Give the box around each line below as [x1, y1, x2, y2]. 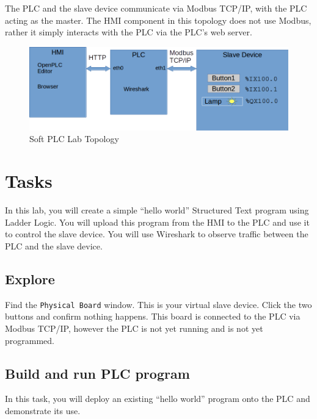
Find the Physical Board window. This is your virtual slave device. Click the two [5, 298, 312, 310]
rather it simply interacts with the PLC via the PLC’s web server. [5, 26, 252, 38]
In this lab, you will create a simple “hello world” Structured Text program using [5, 204, 309, 217]
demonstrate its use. [5, 404, 81, 417]
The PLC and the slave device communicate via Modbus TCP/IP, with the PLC [5, 2, 307, 14]
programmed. [5, 334, 54, 346]
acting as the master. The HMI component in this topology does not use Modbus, [5, 13, 312, 26]
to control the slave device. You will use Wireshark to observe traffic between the [5, 227, 308, 240]
